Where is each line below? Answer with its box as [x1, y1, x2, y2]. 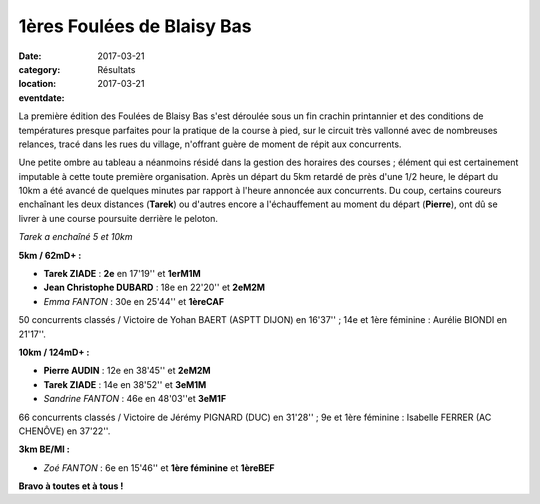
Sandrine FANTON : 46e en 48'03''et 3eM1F [43, 393, 227, 405]
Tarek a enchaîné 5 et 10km [18, 231, 133, 243]
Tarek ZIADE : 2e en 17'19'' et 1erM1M [43, 268, 201, 280]
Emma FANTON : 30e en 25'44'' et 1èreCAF [43, 295, 225, 307]
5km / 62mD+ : [18, 249, 82, 261]
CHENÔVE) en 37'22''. [18, 425, 111, 437]
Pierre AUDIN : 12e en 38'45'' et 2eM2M [43, 365, 211, 377]
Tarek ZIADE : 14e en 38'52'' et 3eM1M [43, 378, 207, 390]
